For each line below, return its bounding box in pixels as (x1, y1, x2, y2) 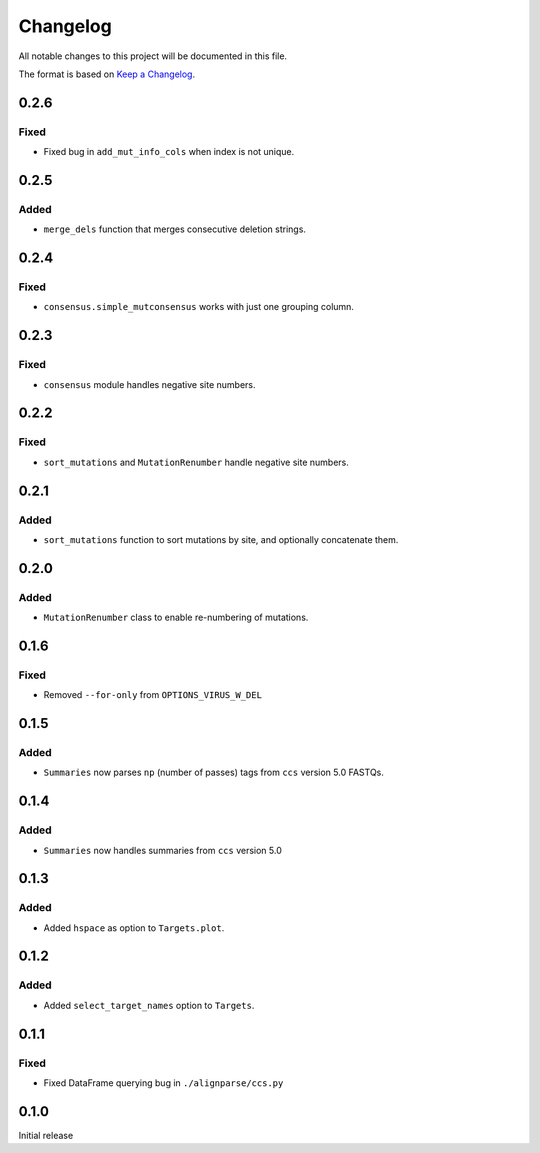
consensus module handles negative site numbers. (43, 378, 256, 390)
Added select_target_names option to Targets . (43, 999, 255, 1011)
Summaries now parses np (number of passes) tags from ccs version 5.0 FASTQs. (43, 766, 385, 779)
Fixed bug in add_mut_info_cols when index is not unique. (43, 146, 295, 158)
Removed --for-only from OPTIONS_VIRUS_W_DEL (43, 689, 262, 701)
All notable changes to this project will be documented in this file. (18, 50, 288, 62)
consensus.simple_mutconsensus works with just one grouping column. (43, 301, 355, 313)
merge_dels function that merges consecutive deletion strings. (43, 223, 307, 235)
